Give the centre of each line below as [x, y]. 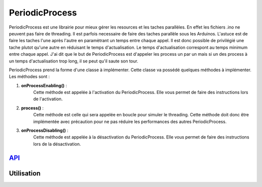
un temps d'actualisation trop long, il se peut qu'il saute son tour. [74, 61]
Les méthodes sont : [29, 77]
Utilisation [25, 173]
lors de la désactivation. [57, 144]
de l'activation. [48, 99]
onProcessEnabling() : [44, 85]
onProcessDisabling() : [45, 130]
